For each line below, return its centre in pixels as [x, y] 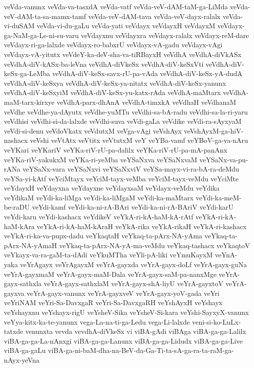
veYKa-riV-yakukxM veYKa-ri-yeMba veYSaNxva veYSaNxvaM [101, 159]
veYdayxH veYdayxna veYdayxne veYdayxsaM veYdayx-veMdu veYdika [112, 188]
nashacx [16, 140]
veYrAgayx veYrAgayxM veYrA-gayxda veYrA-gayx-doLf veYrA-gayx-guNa [134, 264]
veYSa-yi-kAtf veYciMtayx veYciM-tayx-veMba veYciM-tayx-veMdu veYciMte [121, 178]
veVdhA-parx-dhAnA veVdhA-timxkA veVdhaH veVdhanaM [147, 102]
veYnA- [226, 255]
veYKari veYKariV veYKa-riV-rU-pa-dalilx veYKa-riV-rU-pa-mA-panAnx [116, 149]
